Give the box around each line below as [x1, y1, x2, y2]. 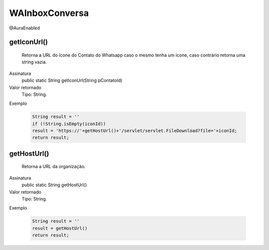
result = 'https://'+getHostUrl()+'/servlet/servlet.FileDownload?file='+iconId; [32, 128, 238, 134]
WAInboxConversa [9, 7, 89, 18]
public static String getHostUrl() [21, 182, 87, 188]
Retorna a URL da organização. [21, 164, 86, 170]
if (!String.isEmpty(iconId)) [32, 121, 106, 127]
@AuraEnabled [9, 25, 40, 31]
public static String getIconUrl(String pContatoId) [21, 77, 123, 83]
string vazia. [21, 59, 47, 65]
